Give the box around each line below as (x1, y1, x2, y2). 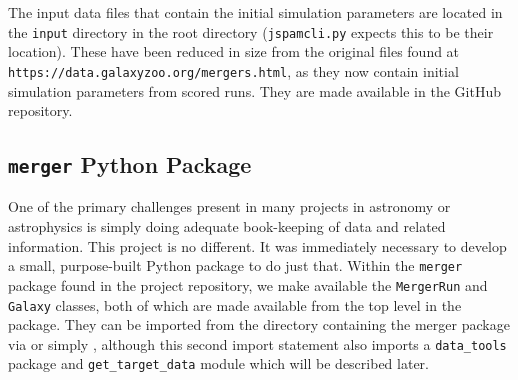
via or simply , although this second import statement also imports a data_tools (8, 333, 507, 354)
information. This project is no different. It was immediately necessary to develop (8, 235, 507, 256)
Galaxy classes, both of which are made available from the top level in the (8, 294, 462, 315)
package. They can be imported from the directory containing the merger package (8, 314, 510, 335)
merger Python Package (8, 149, 252, 180)
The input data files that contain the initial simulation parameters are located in (8, 2, 503, 22)
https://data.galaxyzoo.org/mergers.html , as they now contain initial (8, 60, 459, 81)
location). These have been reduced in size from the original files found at (8, 41, 460, 62)
